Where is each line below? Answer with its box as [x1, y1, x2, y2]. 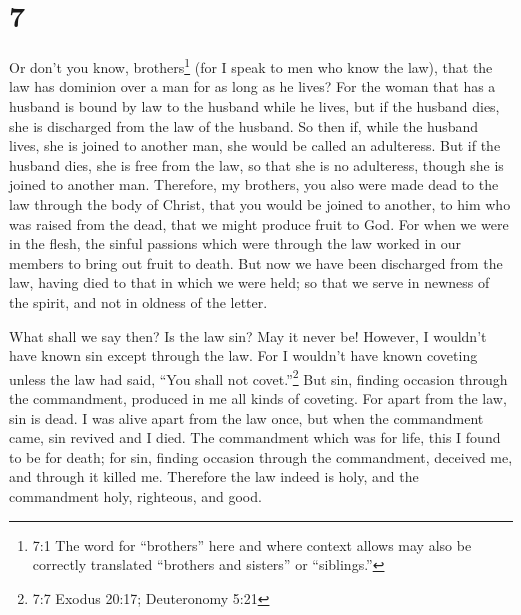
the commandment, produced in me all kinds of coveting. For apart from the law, [9, 387, 507, 408]
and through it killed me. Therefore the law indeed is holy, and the [9, 466, 419, 487]
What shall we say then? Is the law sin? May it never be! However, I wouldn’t [9, 325, 487, 346]
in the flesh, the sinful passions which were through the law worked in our [9, 233, 462, 254]
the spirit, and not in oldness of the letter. [9, 291, 268, 312]
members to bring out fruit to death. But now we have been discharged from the [9, 252, 503, 273]
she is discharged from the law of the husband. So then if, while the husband [9, 115, 479, 136]
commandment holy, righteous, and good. [9, 485, 262, 506]
